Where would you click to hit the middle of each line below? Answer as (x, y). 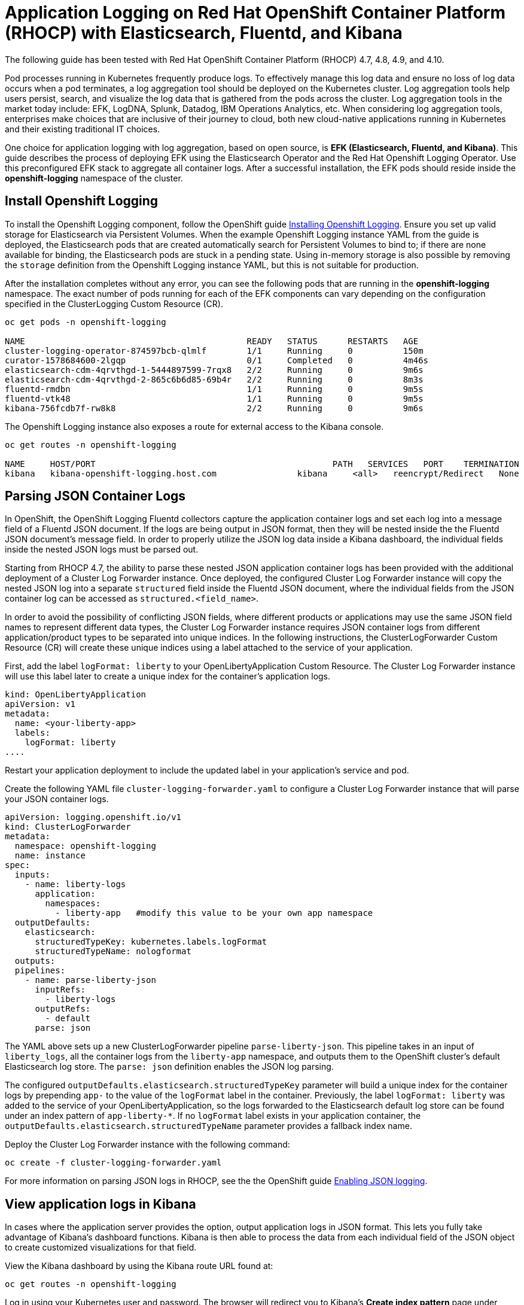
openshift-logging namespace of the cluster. (94, 178)
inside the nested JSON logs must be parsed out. (102, 550)
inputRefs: (60, 990)
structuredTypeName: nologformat (113, 952)
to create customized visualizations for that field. (101, 1248)
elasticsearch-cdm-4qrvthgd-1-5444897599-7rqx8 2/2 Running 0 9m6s (214, 370)
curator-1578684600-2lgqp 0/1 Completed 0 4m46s (217, 360)
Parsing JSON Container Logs (95, 496)
